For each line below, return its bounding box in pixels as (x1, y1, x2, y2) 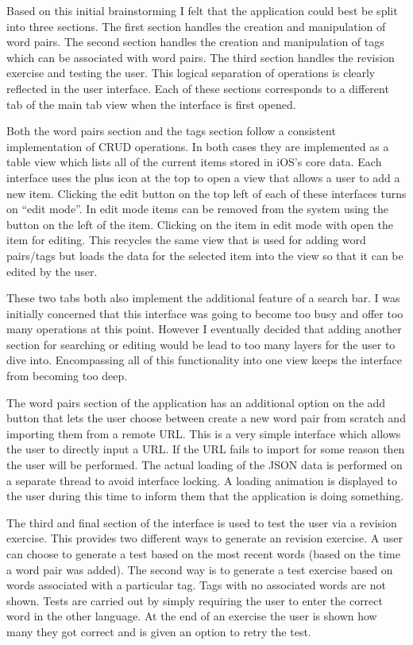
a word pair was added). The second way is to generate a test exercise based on (6, 561, 393, 577)
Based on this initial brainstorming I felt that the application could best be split (6, 2, 398, 18)
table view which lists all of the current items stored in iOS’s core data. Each (6, 153, 382, 170)
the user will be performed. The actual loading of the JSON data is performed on (6, 457, 403, 473)
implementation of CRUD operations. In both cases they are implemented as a (6, 138, 389, 154)
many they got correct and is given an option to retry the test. (6, 623, 311, 639)
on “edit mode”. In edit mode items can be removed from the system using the (6, 200, 388, 217)
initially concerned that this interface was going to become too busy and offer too (6, 305, 403, 321)
